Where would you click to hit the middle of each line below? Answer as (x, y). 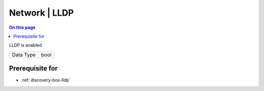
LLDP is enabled (25, 45)
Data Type (24, 55)
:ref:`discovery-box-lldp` (46, 80)
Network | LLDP (42, 13)
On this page (22, 27)
